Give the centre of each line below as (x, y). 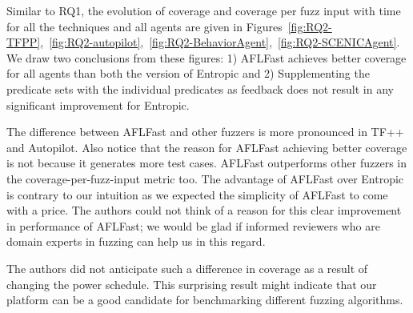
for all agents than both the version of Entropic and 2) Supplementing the (188, 73)
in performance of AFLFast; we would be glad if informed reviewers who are (193, 225)
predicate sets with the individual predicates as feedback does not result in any (200, 88)
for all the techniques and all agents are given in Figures (144, 26)
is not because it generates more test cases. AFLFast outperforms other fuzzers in (206, 163)
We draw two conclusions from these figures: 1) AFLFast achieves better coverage (206, 57)
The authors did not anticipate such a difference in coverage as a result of (187, 268)
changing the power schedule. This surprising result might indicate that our (192, 284)
